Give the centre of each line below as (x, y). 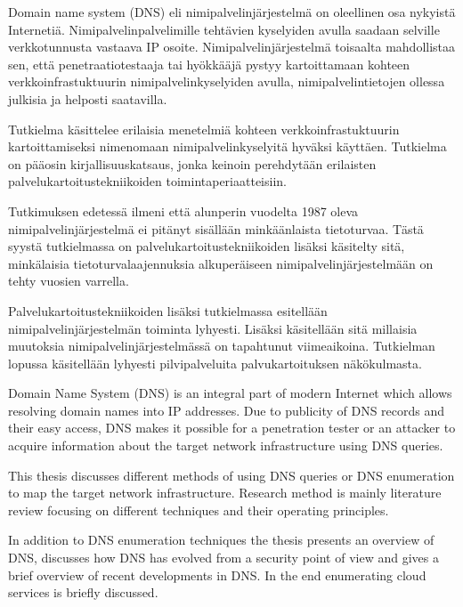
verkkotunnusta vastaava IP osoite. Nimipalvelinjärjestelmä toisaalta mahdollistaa (232, 47)
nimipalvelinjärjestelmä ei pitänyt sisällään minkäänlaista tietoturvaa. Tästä (216, 228)
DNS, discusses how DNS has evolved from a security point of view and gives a (223, 558)
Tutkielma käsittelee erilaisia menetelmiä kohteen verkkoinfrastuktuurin (204, 129)
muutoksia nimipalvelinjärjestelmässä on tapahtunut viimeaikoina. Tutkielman (222, 346)
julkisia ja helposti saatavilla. (88, 98)
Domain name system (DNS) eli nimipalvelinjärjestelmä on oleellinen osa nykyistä (232, 12)
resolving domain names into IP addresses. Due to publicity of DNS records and (227, 410)
